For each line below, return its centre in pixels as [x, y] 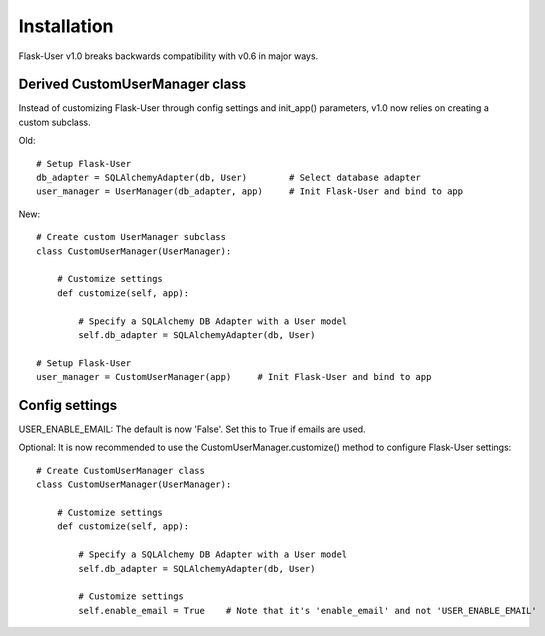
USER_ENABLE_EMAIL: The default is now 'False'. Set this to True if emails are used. [192, 429]
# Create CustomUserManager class [120, 470]
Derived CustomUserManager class [132, 84]
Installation [66, 26]
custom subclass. [55, 122]
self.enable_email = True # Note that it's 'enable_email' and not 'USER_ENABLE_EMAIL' [307, 610]
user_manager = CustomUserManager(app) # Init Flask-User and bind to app [234, 377]
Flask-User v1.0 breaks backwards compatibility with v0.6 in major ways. [168, 56]
